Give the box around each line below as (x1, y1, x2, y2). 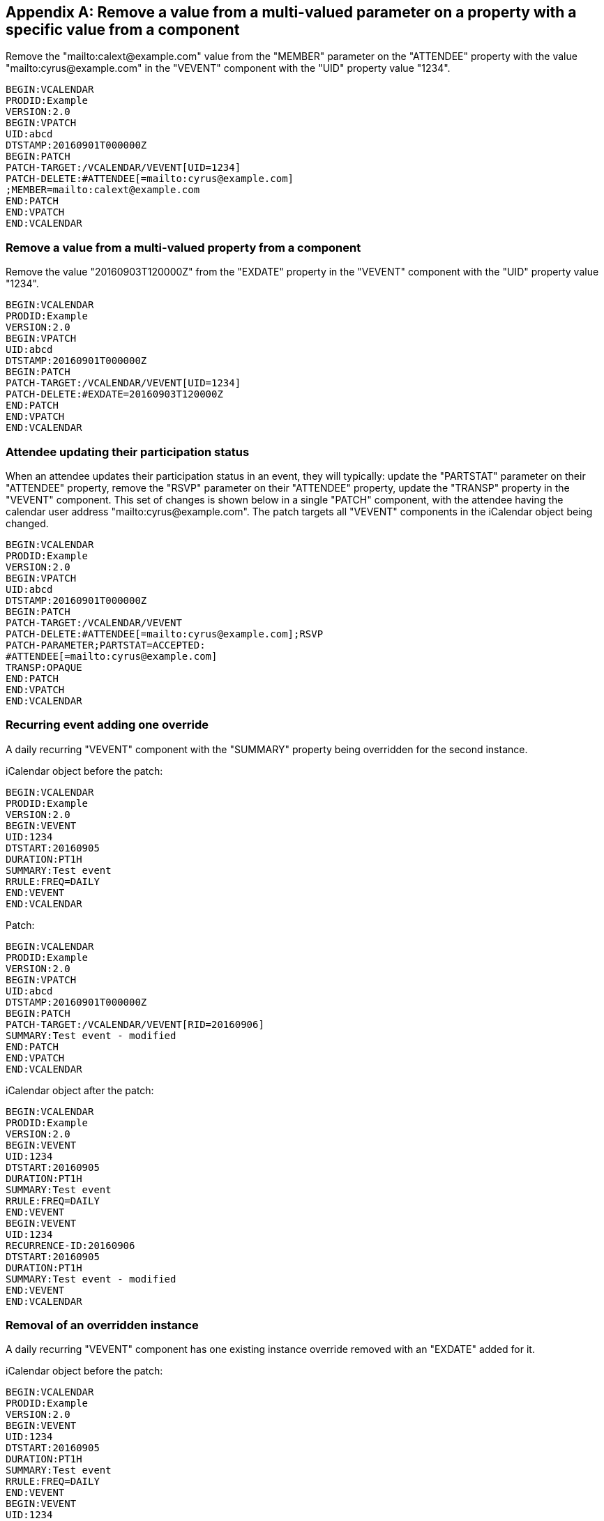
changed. (6, 517, 49, 529)
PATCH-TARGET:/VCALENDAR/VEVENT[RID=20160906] (6, 1018, 264, 1030)
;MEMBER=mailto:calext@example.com (6, 184, 200, 196)
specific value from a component (6, 21, 240, 38)
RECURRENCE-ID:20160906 (6, 1239, 135, 1251)
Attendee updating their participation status (6, 444, 250, 459)
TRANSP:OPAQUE (6, 661, 82, 673)
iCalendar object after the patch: (6, 1084, 154, 1096)
